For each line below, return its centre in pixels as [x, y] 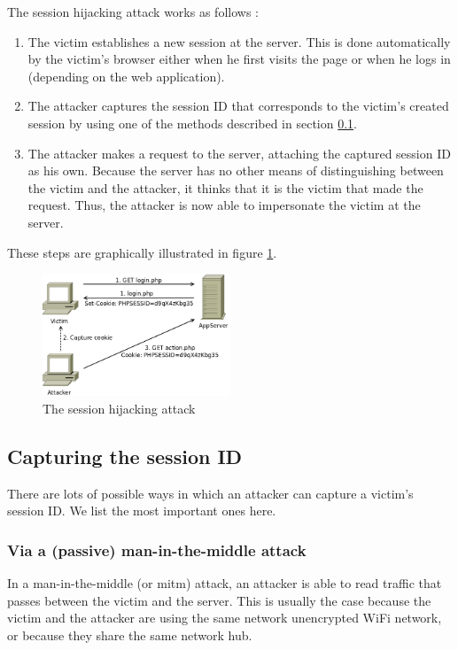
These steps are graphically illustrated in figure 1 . [142, 252]
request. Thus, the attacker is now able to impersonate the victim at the [224, 205]
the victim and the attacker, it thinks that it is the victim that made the [225, 187]
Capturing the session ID [125, 456]
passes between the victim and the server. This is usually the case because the [219, 600]
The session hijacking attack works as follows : [133, 12]
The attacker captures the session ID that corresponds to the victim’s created [238, 106]
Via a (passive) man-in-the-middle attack [157, 549]
